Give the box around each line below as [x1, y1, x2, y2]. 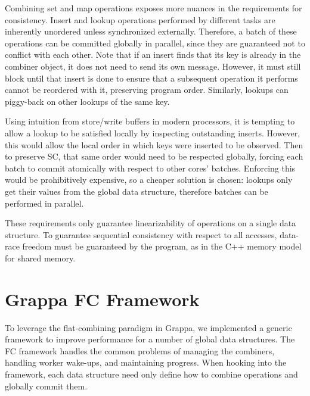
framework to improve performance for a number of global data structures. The [5, 333, 295, 345]
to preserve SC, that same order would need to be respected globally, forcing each [5, 150, 303, 163]
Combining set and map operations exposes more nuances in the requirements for [5, 2, 302, 14]
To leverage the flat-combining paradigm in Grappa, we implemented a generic [5, 321, 292, 333]
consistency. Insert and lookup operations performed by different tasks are [5, 13, 275, 26]
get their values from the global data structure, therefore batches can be [5, 185, 268, 197]
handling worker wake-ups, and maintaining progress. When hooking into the [5, 356, 287, 369]
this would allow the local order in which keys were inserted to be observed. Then [5, 138, 303, 151]
